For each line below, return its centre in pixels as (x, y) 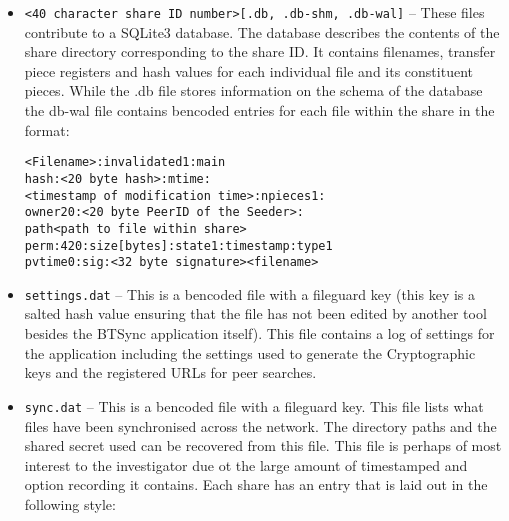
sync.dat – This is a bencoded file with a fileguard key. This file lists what (254, 405)
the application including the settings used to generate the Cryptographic (250, 352)
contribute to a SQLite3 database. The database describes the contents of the (262, 31)
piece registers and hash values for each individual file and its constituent (248, 70)
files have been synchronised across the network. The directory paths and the (260, 425)
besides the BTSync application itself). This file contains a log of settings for (259, 333)
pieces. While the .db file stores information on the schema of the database (253, 90)
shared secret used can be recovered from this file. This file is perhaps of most (263, 445)
